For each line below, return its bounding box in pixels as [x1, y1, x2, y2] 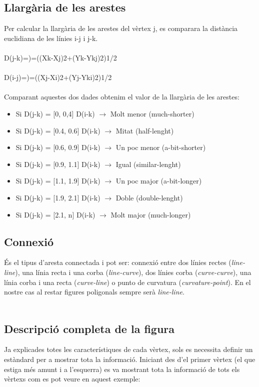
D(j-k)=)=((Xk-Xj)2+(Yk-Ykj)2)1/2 [4, 52, 117, 62]
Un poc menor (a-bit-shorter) [115, 142, 206, 152]
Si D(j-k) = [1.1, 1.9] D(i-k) [15, 175, 100, 186]
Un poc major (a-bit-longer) [115, 175, 202, 186]
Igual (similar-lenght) [115, 158, 181, 169]
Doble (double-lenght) [115, 192, 183, 202]
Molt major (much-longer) [110, 209, 191, 219]
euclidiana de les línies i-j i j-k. [4, 32, 98, 43]
